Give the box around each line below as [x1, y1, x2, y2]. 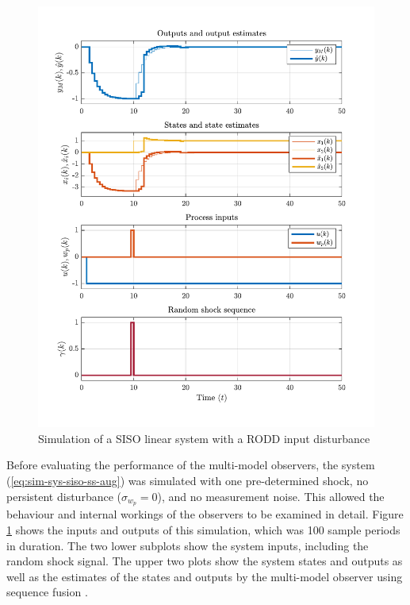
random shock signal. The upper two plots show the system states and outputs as [6, 553, 403, 569]
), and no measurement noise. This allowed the [157, 487, 385, 504]
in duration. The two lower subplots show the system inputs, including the [6, 537, 369, 553]
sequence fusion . [6, 584, 88, 600]
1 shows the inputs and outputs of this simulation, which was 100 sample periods [6, 521, 400, 538]
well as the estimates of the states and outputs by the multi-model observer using [6, 568, 403, 584]
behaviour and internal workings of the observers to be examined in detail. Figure [6, 506, 404, 522]
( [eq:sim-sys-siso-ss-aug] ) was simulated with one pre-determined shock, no [6, 472, 369, 488]
